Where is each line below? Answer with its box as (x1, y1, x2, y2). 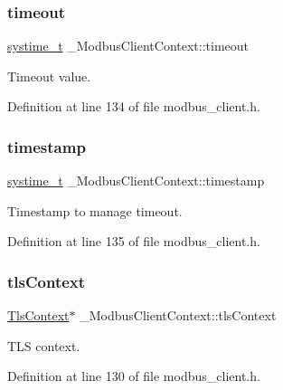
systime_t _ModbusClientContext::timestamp (7, 171, 265, 190)
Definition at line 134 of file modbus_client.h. (7, 97, 260, 116)
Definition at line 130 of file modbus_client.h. (7, 366, 260, 385)
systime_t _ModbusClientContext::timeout (7, 36, 250, 55)
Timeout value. (7, 66, 91, 85)
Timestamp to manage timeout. (7, 201, 183, 220)
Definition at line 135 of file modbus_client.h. (7, 232, 260, 251)
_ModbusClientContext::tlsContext (80, 306, 277, 325)
